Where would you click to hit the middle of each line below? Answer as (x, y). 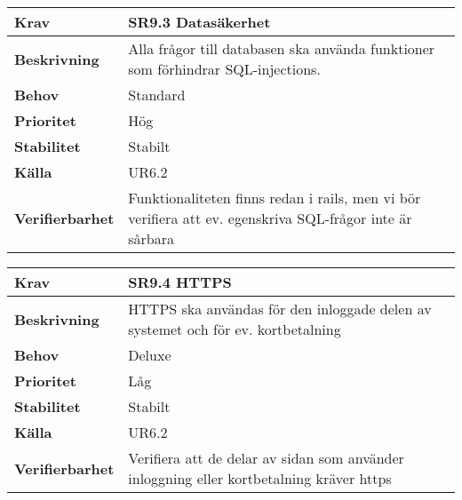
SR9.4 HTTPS (180, 282)
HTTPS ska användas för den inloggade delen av (280, 309)
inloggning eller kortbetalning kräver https (260, 478)
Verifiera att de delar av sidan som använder (266, 458)
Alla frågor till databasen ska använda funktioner (282, 48)
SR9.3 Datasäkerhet (199, 22)
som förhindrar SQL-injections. (224, 69)
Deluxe (150, 355)
